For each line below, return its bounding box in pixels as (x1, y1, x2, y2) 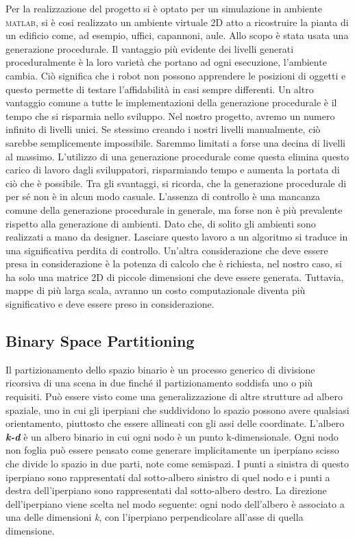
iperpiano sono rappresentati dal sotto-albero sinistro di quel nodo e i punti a (5, 469, 330, 484)
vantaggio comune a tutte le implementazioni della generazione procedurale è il (5, 95, 337, 110)
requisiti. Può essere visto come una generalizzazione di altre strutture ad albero (5, 389, 343, 404)
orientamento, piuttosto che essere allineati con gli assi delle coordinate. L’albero (5, 416, 345, 430)
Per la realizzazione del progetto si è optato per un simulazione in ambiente (5, 1, 323, 15)
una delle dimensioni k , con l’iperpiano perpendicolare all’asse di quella (5, 510, 304, 524)
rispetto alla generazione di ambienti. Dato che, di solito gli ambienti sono (5, 216, 316, 230)
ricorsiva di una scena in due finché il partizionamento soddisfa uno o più (5, 376, 313, 390)
